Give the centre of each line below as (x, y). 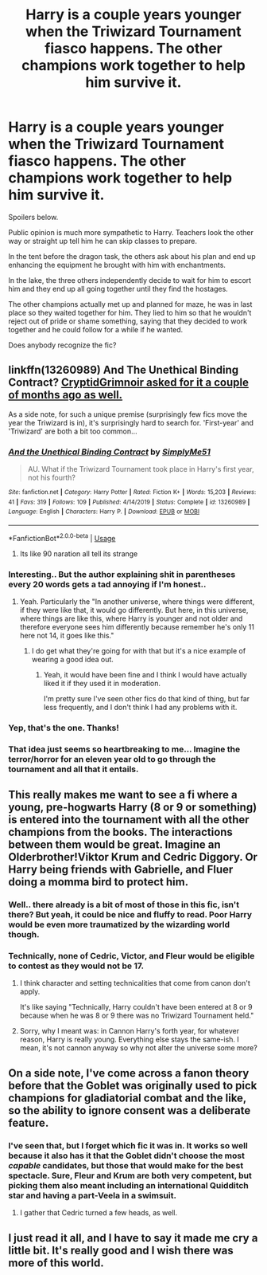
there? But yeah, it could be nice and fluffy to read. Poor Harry (130, 915)
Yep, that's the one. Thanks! (64, 728)
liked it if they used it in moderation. (102, 683)
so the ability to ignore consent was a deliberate (130, 1110)
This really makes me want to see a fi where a (123, 795)
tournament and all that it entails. (74, 769)
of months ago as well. (66, 395)
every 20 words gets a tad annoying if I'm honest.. (107, 584)
